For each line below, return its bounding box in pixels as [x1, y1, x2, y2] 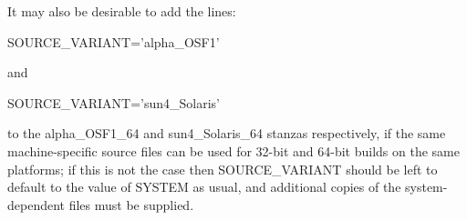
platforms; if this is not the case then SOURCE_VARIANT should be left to [7, 159, 438, 178]
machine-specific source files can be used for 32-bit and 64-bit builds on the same [7, 141, 460, 160]
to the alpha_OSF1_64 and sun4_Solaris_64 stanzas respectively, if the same [7, 124, 446, 143]
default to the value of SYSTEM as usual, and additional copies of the [7, 177, 401, 196]
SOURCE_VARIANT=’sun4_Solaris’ [7, 93, 220, 112]
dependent [7, 195, 66, 214]
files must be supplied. [68, 195, 194, 214]
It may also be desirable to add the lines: [7, 2, 236, 20]
